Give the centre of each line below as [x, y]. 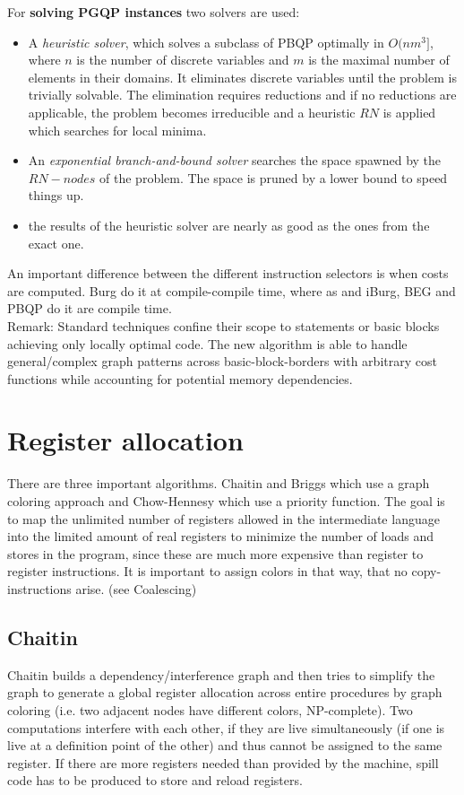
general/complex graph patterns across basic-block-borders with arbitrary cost [222, 361]
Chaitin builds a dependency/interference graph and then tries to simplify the [221, 674]
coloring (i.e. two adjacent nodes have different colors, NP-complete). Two [210, 709]
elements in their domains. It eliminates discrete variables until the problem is [242, 77]
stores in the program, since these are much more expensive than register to [215, 553]
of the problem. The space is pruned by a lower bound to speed [274, 177]
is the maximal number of [379, 60]
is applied [409, 112]
